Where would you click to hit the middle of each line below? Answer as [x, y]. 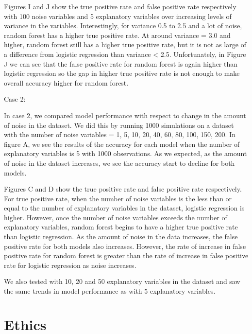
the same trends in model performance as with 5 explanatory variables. [110, 291]
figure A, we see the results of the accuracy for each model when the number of [122, 144]
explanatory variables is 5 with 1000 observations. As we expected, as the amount [126, 153]
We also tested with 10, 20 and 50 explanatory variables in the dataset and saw [122, 281]
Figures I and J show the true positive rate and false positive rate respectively [120, 6]
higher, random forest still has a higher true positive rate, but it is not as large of [125, 44]
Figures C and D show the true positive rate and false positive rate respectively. [123, 189]
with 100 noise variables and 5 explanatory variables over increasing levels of [118, 16]
